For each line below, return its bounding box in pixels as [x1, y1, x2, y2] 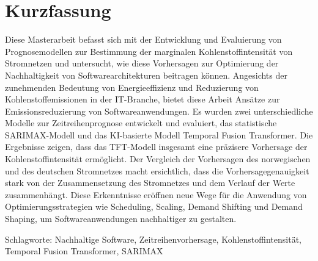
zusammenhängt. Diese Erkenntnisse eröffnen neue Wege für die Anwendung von [5, 188, 307, 201]
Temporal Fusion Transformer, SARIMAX [5, 245, 163, 257]
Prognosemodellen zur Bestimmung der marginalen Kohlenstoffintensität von [5, 45, 293, 57]
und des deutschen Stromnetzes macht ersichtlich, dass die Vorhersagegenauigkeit [5, 164, 309, 177]
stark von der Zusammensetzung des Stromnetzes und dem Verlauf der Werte [5, 176, 295, 189]
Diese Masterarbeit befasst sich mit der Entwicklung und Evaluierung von [5, 33, 282, 46]
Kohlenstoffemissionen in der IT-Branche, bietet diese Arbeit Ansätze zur [5, 93, 280, 105]
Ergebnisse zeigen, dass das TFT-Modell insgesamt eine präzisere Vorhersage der [5, 140, 308, 153]
